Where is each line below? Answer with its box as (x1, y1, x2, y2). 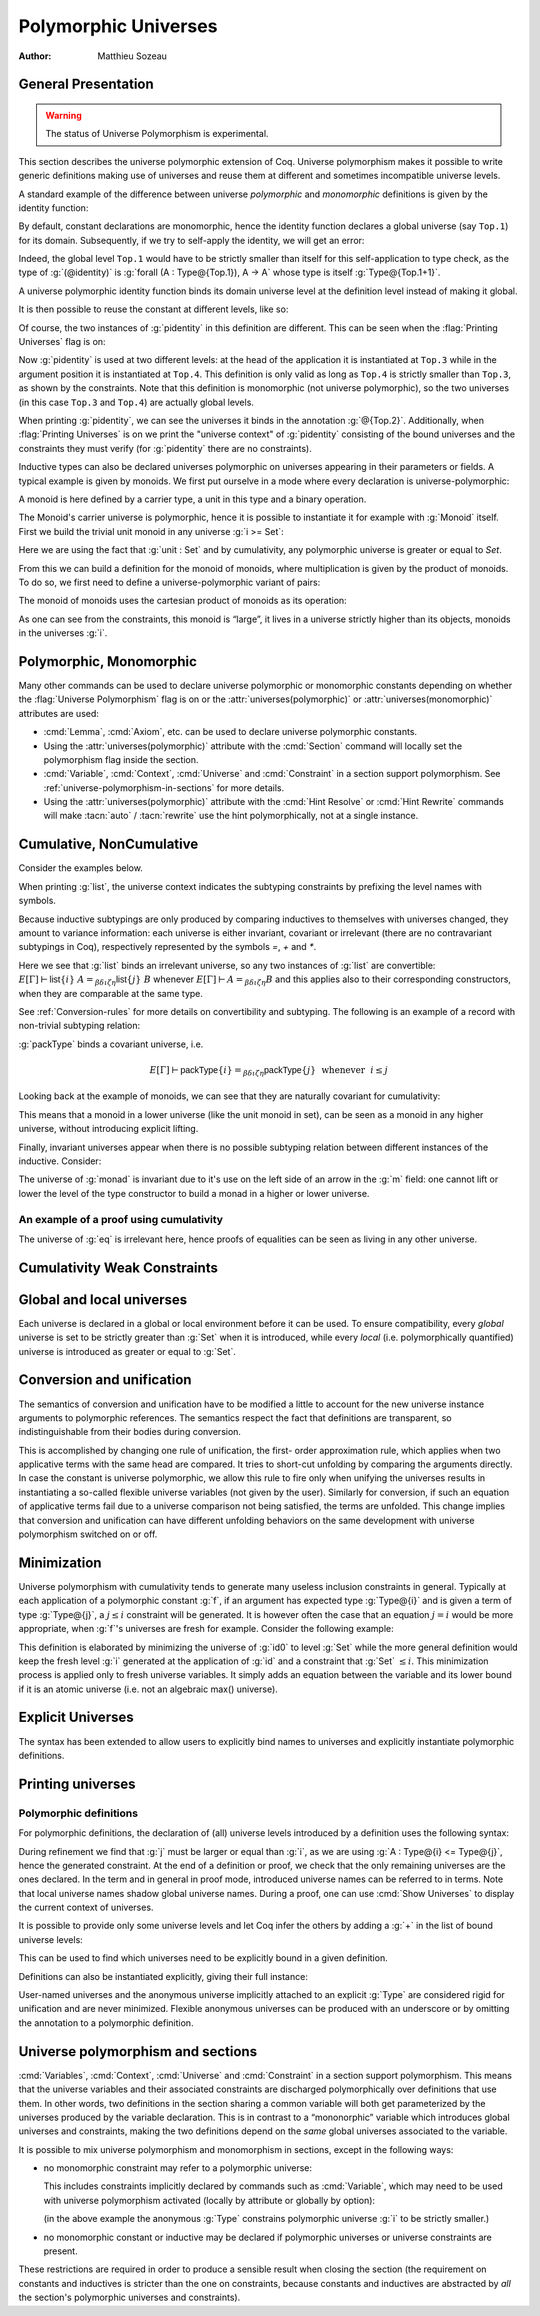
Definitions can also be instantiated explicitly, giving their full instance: (18, 1970, 309, 1982)
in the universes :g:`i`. (18, 627, 108, 639)
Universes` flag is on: (18, 336, 106, 348)
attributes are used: (18, 707, 100, 719)
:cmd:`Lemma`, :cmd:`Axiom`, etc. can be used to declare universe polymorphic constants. (43, 726, 418, 738)
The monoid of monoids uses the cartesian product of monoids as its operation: (18, 595, 347, 607)
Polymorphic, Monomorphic (18, 653, 197, 670)
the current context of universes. (18, 1901, 154, 1914)
